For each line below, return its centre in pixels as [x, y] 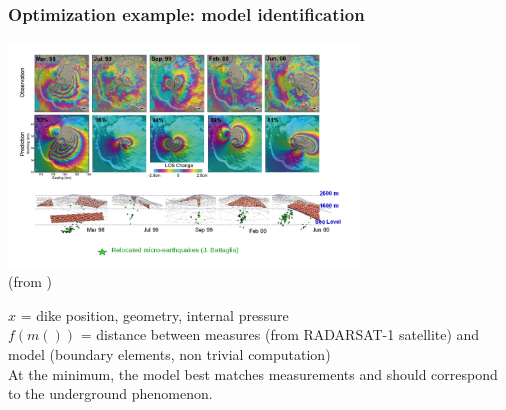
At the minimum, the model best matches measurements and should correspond [253, 373]
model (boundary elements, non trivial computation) [169, 353]
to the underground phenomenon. [110, 393]
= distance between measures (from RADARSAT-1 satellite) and [280, 334]
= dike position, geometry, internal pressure [154, 314]
